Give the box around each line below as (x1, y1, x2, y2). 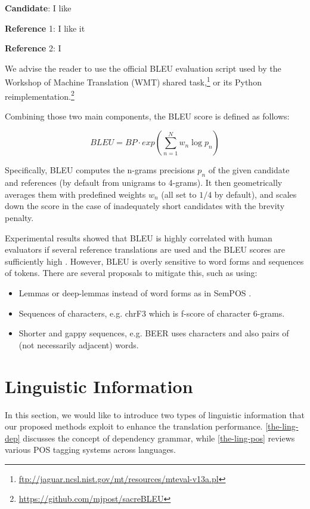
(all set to (161, 188, 197, 200)
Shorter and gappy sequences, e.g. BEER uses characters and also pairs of (18, 327, 289, 339)
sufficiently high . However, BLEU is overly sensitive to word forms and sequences (5, 254, 304, 267)
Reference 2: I (5, 42, 61, 54)
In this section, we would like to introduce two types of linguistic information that (5, 408, 305, 421)
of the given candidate (208, 164, 290, 176)
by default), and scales (214, 188, 297, 200)
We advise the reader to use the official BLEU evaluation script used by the (5, 62, 281, 74)
